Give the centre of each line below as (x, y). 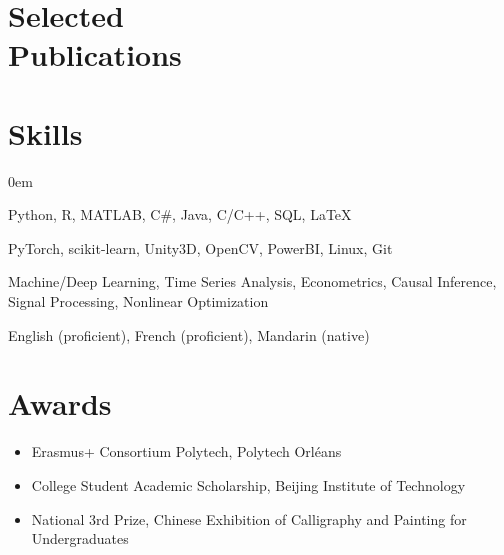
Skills (45, 132)
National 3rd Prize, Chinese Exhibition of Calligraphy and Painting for (249, 518)
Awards (60, 403)
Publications (95, 54)
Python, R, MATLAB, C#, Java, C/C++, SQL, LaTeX (180, 214)
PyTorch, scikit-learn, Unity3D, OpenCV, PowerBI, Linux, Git (200, 247)
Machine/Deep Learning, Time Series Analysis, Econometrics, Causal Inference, (252, 281)
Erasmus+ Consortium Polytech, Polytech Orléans (186, 451)
